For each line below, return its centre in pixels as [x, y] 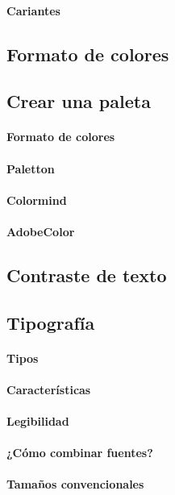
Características [49, 389]
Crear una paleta [79, 101]
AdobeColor [41, 231]
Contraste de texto [87, 275]
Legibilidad [38, 421]
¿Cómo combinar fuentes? [80, 453]
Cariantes [33, 10]
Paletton [31, 168]
